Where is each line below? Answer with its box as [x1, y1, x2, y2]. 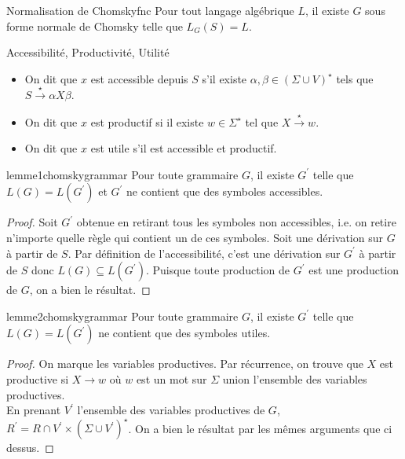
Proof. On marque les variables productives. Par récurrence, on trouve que [6, 355, 363, 372]
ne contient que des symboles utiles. [98, 325, 271, 341]
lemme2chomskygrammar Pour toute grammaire [6, 307, 239, 324]
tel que [245, 113, 279, 130]
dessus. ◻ [6, 439, 54, 456]
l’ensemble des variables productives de [77, 402, 265, 418]
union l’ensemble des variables [222, 370, 367, 387]
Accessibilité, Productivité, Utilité [6, 44, 170, 61]
